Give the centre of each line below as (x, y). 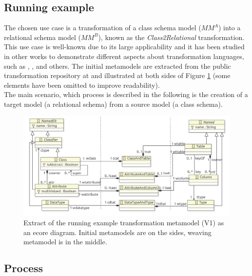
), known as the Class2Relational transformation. (171, 37)
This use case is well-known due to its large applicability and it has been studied (124, 47)
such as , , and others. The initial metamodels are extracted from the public (117, 66)
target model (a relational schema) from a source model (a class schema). (113, 104)
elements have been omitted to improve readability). (82, 85)
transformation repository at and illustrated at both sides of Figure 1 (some (117, 75)
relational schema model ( (42, 37)
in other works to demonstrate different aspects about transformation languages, (124, 56)
